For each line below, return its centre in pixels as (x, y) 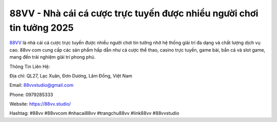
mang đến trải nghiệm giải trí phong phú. (53, 57)
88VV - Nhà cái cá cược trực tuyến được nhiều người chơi (134, 13)
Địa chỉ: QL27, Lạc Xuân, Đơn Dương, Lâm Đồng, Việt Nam (71, 76)
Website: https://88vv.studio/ (40, 104)
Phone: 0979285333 (31, 94)
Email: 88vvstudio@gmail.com (42, 85)
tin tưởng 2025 (42, 28)
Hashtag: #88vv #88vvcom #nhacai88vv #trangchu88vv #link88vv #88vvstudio (94, 113)
